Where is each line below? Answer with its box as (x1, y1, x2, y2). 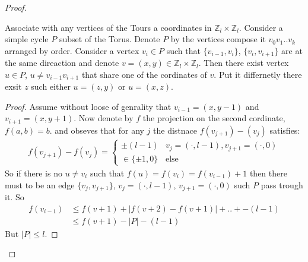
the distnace (153, 124, 197, 136)
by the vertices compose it (170, 33, 266, 45)
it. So (5, 191, 24, 203)
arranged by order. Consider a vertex (5, 44, 139, 56)
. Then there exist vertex (198, 56, 289, 69)
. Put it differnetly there (214, 68, 302, 80)
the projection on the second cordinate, (142, 112, 285, 124)
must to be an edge (5, 178, 75, 191)
